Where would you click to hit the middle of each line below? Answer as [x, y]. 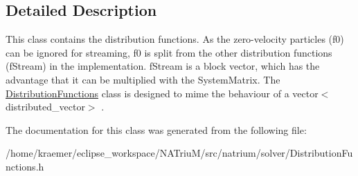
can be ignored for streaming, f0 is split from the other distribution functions [169, 52]
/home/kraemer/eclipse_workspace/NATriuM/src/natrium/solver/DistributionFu [179, 153]
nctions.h [25, 166]
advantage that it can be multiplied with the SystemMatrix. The [143, 79]
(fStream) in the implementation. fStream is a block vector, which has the [163, 66]
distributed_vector [45, 107]
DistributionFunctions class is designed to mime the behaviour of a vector [162, 93]
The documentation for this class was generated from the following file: [156, 129]
